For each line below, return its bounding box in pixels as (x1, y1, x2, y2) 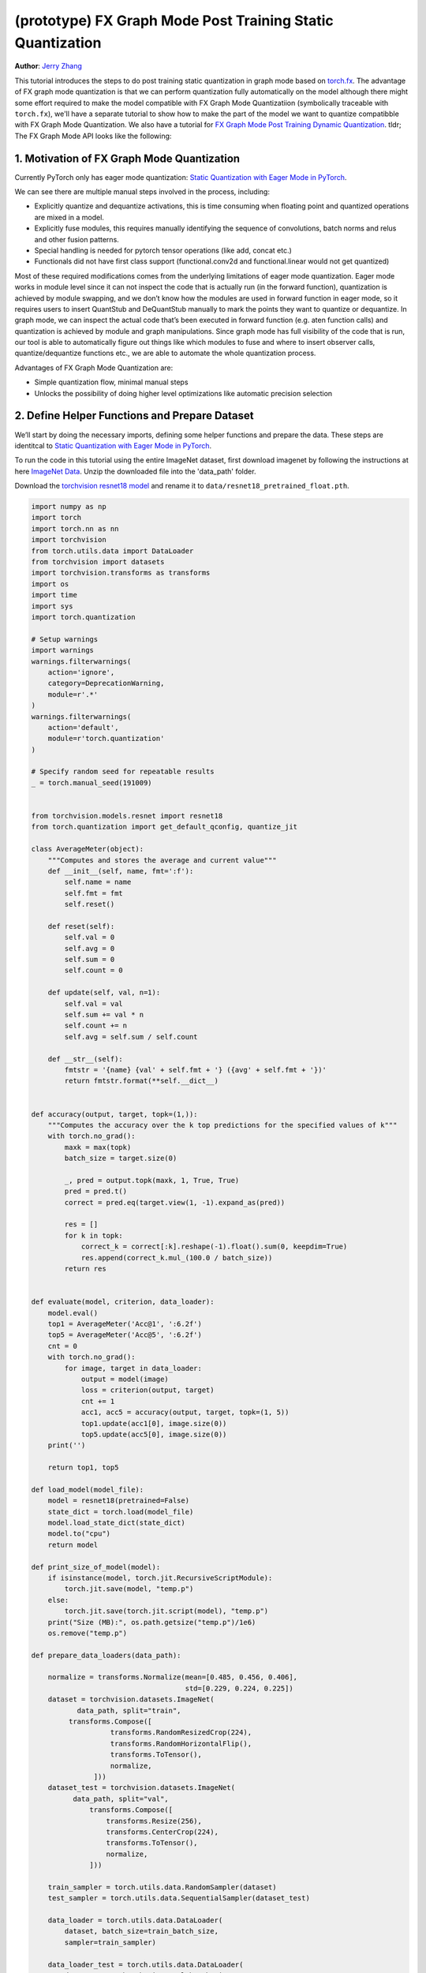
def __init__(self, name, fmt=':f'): (47, 867, 194, 875)
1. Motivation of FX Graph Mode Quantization (14, 152, 241, 165)
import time (31, 590, 78, 600)
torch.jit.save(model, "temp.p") (64, 1585, 194, 1593)
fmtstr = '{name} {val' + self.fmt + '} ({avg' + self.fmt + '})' (64, 1065, 327, 1074)
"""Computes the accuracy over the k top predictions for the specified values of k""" (47, 1121, 398, 1129)
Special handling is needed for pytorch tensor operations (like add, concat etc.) (34, 245, 292, 255)
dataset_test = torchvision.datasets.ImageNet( (47, 1784, 236, 1792)
